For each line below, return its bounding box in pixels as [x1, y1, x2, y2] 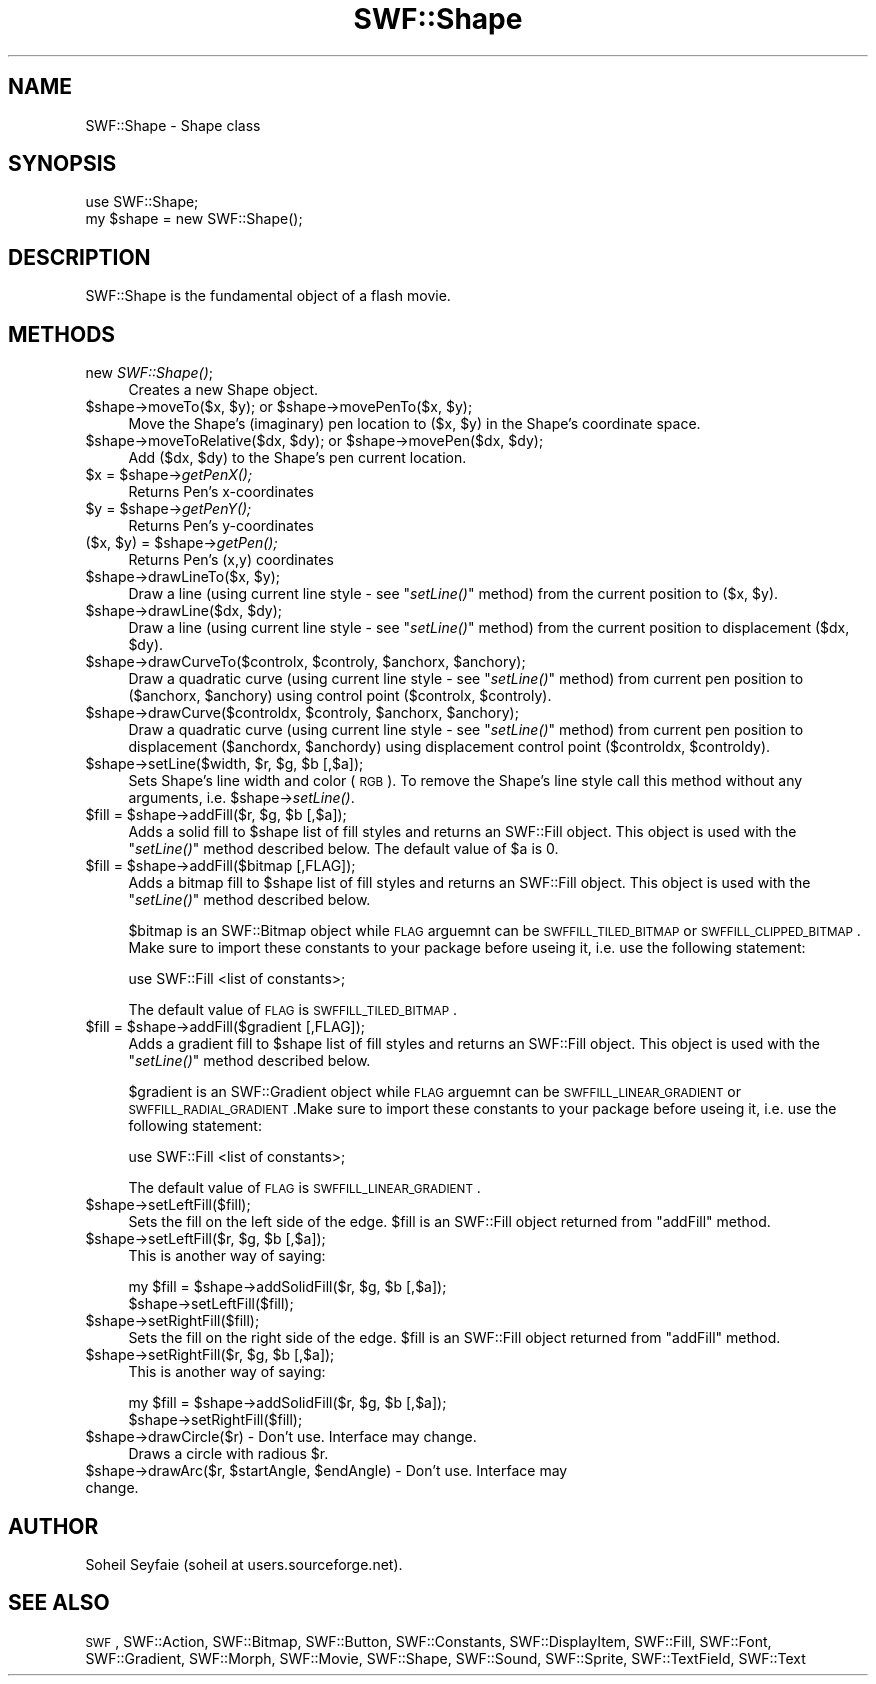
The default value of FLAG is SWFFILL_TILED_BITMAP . [128, 1001, 458, 1019]
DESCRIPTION [8, 244, 151, 270]
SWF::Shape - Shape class [85, 116, 261, 134]
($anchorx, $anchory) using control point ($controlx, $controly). [128, 687, 552, 705]
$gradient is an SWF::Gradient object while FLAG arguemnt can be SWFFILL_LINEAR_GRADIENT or [128, 1083, 742, 1101]
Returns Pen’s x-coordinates [128, 483, 314, 501]
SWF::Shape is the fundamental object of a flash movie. [85, 287, 451, 305]
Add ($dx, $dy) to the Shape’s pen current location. [128, 449, 467, 467]
